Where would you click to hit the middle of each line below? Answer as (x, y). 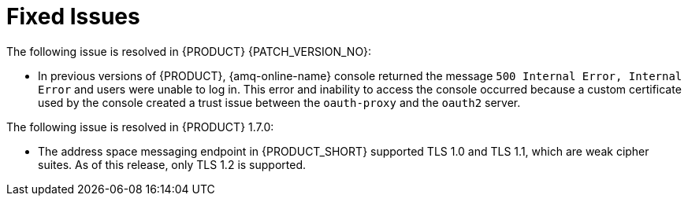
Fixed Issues (73, 17)
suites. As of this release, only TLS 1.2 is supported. (172, 164)
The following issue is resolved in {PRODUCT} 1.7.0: (140, 127)
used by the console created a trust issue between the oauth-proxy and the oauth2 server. (279, 102)
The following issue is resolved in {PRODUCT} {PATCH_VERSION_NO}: (189, 51)
